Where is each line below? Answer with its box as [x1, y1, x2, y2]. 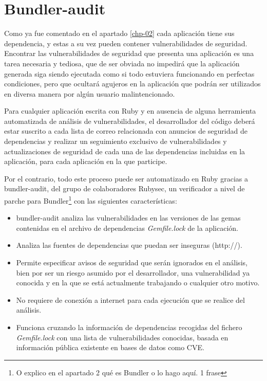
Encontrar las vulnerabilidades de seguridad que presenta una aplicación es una [4, 48, 254, 59]
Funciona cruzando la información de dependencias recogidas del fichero [16, 322, 242, 333]
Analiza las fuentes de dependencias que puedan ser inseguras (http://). [16, 240, 242, 250]
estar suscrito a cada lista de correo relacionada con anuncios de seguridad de [4, 125, 247, 136]
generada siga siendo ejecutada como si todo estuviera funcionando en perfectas [4, 68, 255, 79]
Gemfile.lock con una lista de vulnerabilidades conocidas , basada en [16, 332, 228, 342]
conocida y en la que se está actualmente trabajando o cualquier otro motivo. [16, 277, 260, 288]
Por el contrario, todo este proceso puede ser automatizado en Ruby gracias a [4, 173, 248, 184]
